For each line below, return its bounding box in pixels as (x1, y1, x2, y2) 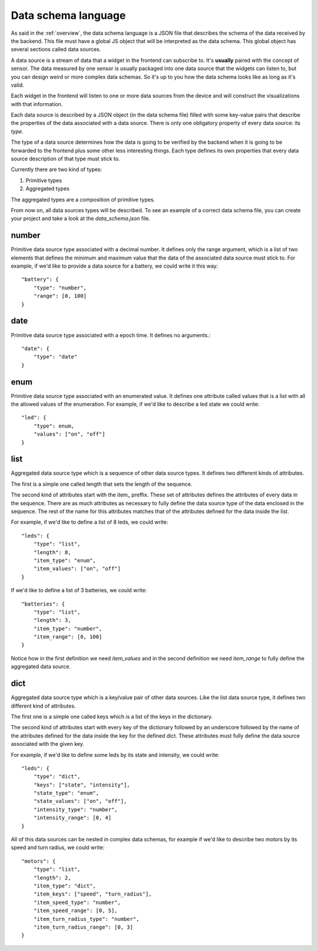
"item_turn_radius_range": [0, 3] (33, 923, 134, 930)
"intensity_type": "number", (33, 806, 118, 813)
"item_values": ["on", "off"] (33, 565, 121, 572)
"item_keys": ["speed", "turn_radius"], (33, 891, 153, 897)
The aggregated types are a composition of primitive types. (11, 196, 155, 203)
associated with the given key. (11, 741, 85, 748)
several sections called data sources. (11, 46, 101, 53)
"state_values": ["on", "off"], (33, 798, 127, 805)
